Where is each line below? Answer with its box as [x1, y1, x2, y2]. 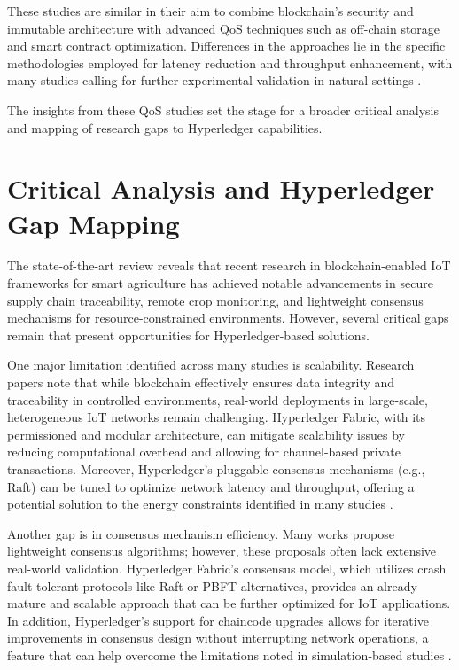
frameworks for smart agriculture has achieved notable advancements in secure [7, 274, 433, 292]
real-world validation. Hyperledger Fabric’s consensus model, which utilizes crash [7, 558, 447, 577]
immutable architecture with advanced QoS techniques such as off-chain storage [7, 19, 440, 37]
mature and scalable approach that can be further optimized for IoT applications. [7, 594, 451, 612]
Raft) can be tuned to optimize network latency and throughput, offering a [7, 477, 415, 495]
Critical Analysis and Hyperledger [7, 170, 435, 206]
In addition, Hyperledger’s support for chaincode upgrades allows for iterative [7, 611, 429, 629]
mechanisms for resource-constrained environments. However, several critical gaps [7, 308, 449, 327]
